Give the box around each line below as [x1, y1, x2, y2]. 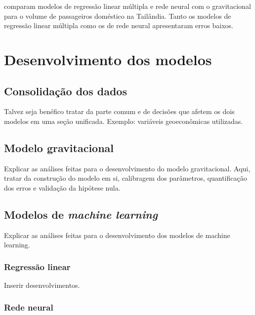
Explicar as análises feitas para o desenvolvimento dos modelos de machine [4, 230, 230, 240]
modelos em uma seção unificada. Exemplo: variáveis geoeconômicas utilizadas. [4, 116, 243, 126]
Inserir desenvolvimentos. [4, 280, 80, 290]
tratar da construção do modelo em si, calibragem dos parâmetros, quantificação [4, 173, 247, 183]
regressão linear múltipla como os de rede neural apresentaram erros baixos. [4, 20, 233, 31]
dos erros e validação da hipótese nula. [4, 182, 121, 193]
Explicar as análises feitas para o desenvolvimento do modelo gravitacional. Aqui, [4, 163, 251, 173]
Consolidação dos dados [4, 83, 127, 98]
